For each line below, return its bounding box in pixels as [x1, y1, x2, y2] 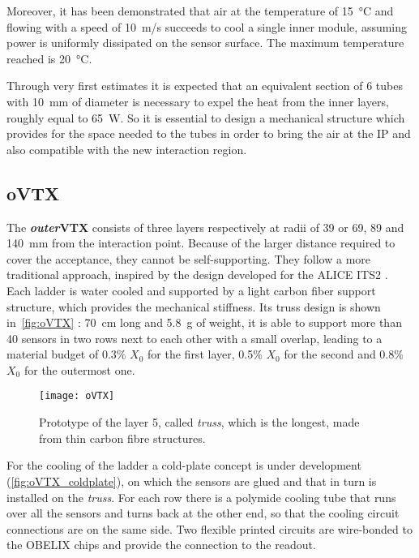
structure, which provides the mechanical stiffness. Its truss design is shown [6, 298, 381, 315]
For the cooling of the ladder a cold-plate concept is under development [6, 457, 361, 474]
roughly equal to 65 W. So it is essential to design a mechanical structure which [6, 109, 405, 126]
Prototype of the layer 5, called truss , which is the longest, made [39, 414, 360, 431]
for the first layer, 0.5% [148, 346, 263, 363]
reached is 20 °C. [6, 49, 92, 67]
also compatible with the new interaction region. [6, 140, 247, 157]
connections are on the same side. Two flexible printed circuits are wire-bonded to [6, 520, 413, 537]
